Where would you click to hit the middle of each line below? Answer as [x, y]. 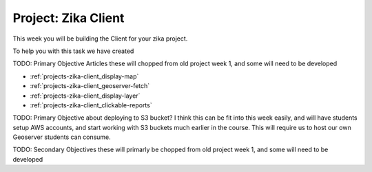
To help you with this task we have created [73, 51]
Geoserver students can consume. [62, 137]
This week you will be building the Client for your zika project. [100, 39]
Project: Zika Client [69, 18]
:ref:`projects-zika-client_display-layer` [85, 96]
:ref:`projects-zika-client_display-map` [84, 76]
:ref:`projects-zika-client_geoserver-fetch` [90, 86]
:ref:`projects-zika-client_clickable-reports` [91, 105]
